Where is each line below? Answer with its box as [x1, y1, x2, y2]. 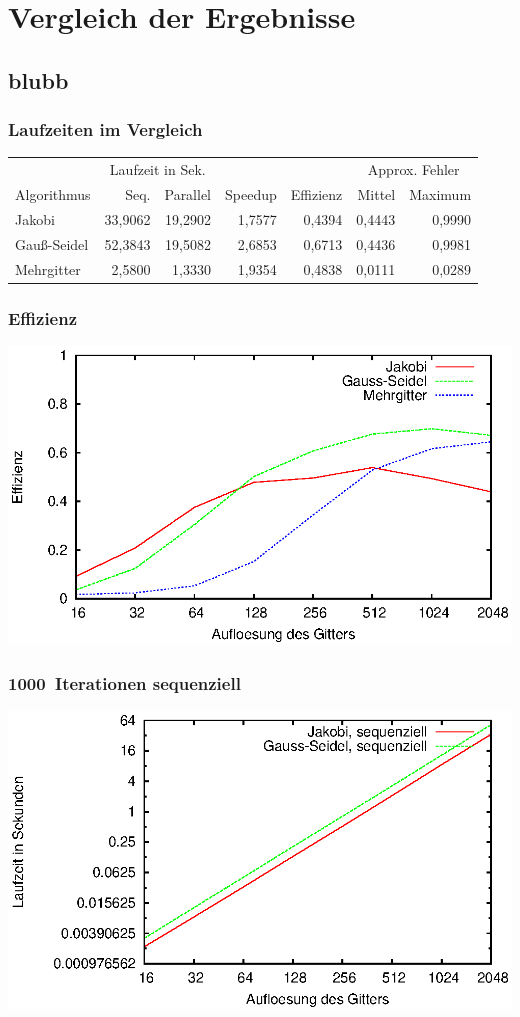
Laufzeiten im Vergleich [8, 117, 203, 142]
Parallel [164, 183, 212, 204]
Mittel [357, 183, 396, 204]
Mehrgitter [15, 258, 81, 279]
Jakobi [15, 208, 55, 229]
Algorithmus [15, 183, 91, 204]
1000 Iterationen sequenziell [8, 670, 241, 695]
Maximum [409, 183, 472, 204]
